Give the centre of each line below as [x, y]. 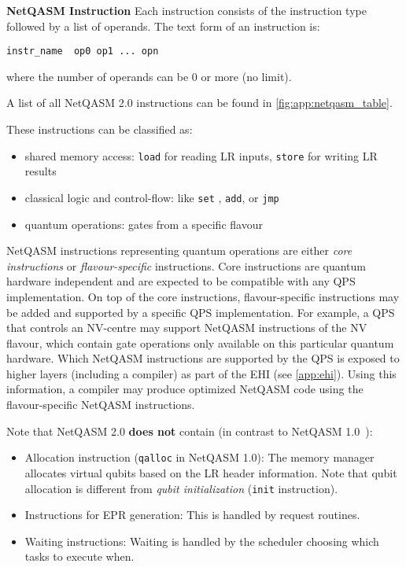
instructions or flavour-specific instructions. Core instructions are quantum [186, 265]
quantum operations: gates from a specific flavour [144, 224]
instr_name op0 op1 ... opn [83, 52]
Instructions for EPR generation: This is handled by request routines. [192, 515]
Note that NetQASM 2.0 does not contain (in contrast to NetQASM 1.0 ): [190, 431]
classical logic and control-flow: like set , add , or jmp [152, 197]
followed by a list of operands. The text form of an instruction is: [163, 26]
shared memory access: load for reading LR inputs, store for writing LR [201, 155]
